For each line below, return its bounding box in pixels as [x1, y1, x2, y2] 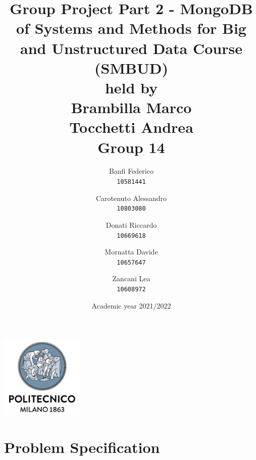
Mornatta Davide [105, 246, 158, 257]
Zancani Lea [112, 273, 150, 284]
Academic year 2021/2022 [91, 300, 171, 311]
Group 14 [97, 136, 165, 157]
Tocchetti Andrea [69, 117, 193, 137]
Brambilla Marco [71, 97, 192, 118]
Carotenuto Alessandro [95, 192, 167, 203]
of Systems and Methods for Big [16, 18, 246, 38]
